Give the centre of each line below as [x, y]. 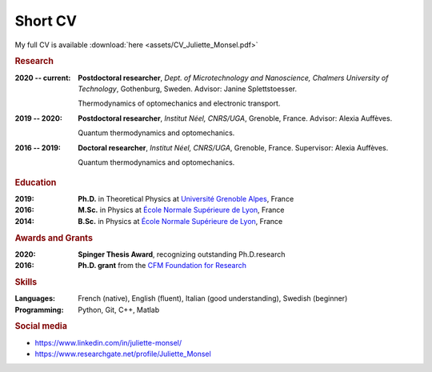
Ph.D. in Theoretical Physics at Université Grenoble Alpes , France [186, 198]
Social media [41, 326]
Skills [26, 282]
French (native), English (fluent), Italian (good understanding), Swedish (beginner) [213, 298]
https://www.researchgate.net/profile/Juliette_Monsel [123, 354]
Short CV [46, 21]
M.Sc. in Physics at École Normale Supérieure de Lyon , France [181, 210]
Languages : [35, 298]
